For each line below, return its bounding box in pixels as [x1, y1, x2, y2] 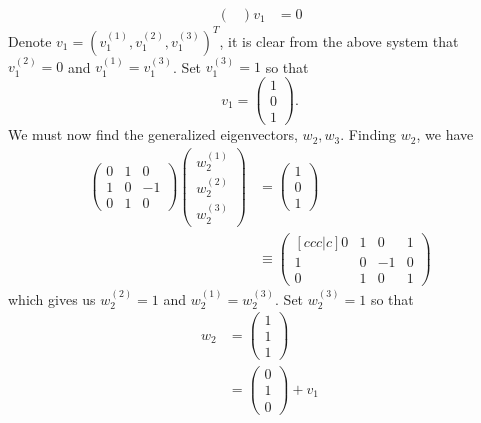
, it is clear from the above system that [219, 30, 459, 51]
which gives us [8, 288, 96, 309]
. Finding [340, 124, 397, 145]
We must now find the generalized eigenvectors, [8, 124, 298, 145]
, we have [416, 124, 474, 145]
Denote [8, 30, 52, 51]
